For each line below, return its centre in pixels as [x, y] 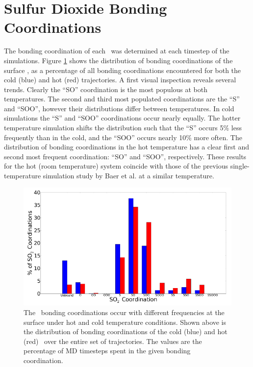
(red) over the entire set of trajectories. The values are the [113, 341]
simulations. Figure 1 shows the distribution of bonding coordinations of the [118, 60]
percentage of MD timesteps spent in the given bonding [107, 351]
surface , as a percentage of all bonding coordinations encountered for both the [123, 70]
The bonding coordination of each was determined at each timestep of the [117, 51]
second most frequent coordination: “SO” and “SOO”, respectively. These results [125, 156]
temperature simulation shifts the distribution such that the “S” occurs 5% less [123, 128]
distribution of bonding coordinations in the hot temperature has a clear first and [126, 147]
